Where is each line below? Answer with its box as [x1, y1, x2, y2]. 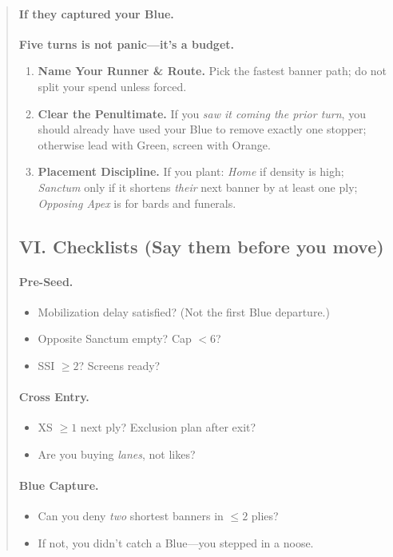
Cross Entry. [18, 388, 89, 405]
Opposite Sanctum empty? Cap [38, 330, 192, 347]
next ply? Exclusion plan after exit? [80, 419, 256, 436]
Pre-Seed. [18, 273, 73, 289]
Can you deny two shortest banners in [38, 507, 224, 524]
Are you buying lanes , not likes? [38, 445, 196, 462]
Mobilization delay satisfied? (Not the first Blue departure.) [38, 303, 330, 320]
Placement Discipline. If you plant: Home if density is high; [38, 163, 344, 180]
